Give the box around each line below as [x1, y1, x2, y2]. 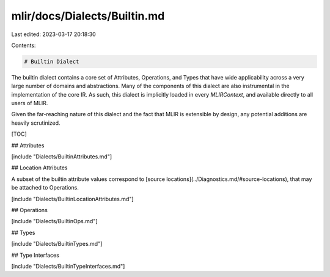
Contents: [11, 42, 36, 49]
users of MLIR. [11, 100, 48, 107]
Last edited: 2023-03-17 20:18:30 [11, 31, 96, 38]
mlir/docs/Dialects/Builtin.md [11, 9, 165, 23]
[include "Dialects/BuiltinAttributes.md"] [11, 153, 112, 160]
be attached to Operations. [11, 184, 79, 191]
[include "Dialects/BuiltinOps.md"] [11, 218, 98, 225]
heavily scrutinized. [11, 119, 61, 127]
